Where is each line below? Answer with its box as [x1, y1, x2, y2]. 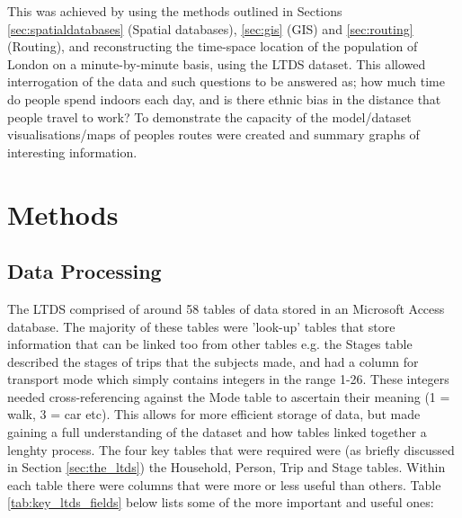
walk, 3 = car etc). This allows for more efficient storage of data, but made [7, 405, 421, 424]
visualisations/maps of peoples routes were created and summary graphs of [7, 125, 420, 144]
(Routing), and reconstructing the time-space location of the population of [7, 37, 418, 56]
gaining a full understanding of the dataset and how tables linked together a [7, 423, 427, 442]
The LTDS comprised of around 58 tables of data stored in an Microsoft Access [7, 299, 445, 317]
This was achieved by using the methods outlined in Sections [7, 2, 342, 20]
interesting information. [7, 142, 138, 161]
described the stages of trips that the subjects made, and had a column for [7, 352, 419, 371]
